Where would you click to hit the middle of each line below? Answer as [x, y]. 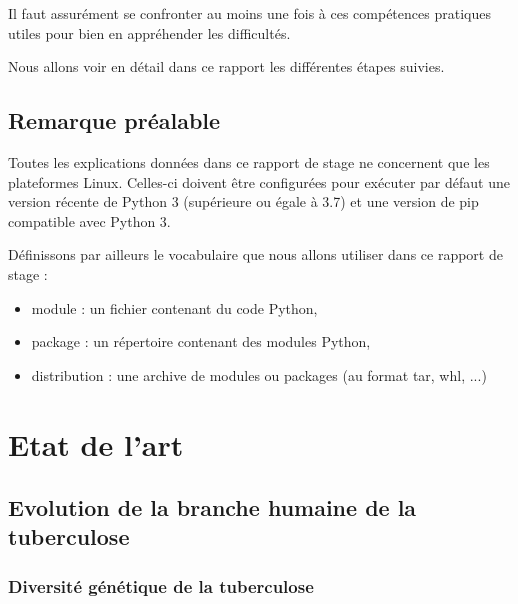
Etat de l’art [96, 443]
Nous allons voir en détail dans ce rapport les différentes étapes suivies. [226, 66]
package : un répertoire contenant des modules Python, [201, 341]
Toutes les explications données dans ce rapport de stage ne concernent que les [249, 161]
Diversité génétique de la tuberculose [161, 585]
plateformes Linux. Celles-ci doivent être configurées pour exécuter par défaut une [259, 181]
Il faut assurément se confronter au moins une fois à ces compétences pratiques [249, 13]
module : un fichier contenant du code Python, [174, 307]
